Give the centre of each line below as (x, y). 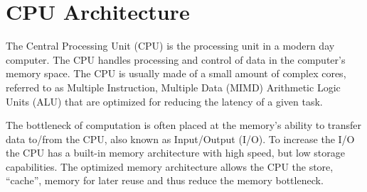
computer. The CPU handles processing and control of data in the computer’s (176, 59)
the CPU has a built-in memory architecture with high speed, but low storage (175, 153)
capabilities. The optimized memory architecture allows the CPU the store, (170, 166)
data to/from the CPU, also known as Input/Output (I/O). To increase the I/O (180, 139)
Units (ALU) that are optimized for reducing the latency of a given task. (164, 101)
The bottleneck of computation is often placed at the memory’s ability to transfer (184, 125)
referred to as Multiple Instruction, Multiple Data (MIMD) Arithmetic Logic (173, 87)
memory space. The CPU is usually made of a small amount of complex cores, (176, 73)
